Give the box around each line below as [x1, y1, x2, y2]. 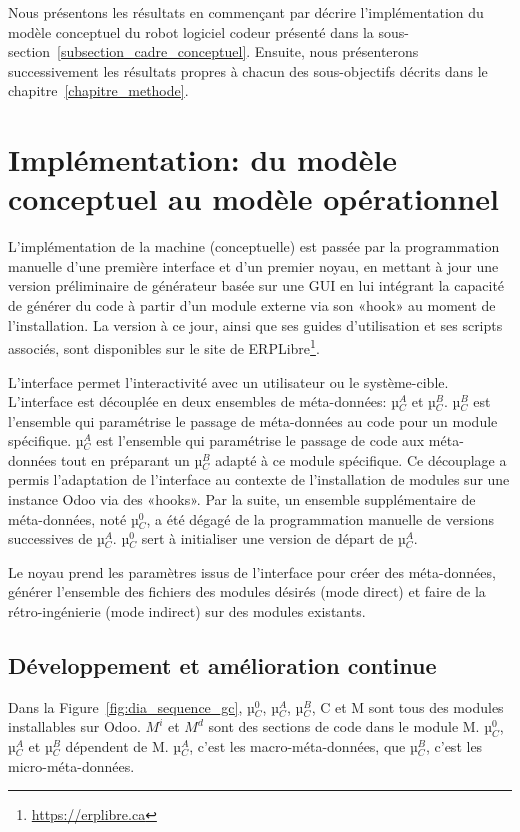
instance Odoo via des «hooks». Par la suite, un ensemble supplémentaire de [8, 489, 476, 510]
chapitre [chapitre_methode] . [8, 80, 189, 101]
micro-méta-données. [8, 755, 135, 776]
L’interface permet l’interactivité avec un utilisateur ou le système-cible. [8, 371, 449, 392]
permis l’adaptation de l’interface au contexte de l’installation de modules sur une [8, 469, 510, 490]
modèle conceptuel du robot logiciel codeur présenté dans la [8, 21, 374, 42]
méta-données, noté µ [8, 508, 139, 529]
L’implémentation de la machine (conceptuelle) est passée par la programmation [8, 236, 500, 257]
